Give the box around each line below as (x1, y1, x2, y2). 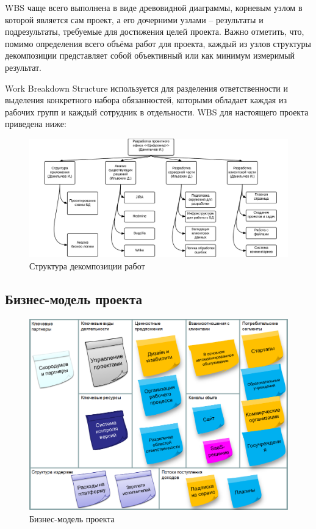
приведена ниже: (5, 117, 66, 130)
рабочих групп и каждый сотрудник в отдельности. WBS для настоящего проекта (5, 105, 309, 118)
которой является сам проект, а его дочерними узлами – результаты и (5, 13, 264, 26)
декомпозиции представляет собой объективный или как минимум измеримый (5, 49, 295, 62)
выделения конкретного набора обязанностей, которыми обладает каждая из (5, 93, 287, 106)
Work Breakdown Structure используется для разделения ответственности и (5, 81, 288, 94)
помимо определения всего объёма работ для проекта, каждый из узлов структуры (5, 37, 311, 49)
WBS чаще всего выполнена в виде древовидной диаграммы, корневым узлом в (5, 1, 303, 13)
